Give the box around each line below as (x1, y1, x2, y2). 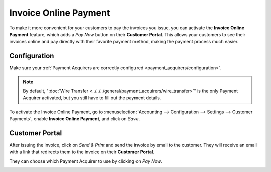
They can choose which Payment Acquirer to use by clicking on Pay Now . (9, 158, 163, 164)
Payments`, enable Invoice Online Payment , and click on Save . (9, 116, 140, 122)
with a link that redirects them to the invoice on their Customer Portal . (9, 149, 154, 155)
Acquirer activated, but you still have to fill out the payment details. (23, 95, 161, 101)
